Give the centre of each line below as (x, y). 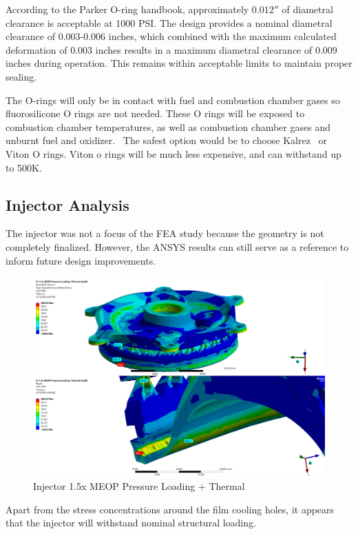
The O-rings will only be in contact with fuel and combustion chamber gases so (173, 100)
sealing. (21, 76)
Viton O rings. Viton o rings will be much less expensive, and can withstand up (173, 153)
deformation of (36, 49)
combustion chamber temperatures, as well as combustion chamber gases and (168, 126)
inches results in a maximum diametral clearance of (204, 49)
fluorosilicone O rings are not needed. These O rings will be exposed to (155, 113)
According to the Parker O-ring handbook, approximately (127, 9)
